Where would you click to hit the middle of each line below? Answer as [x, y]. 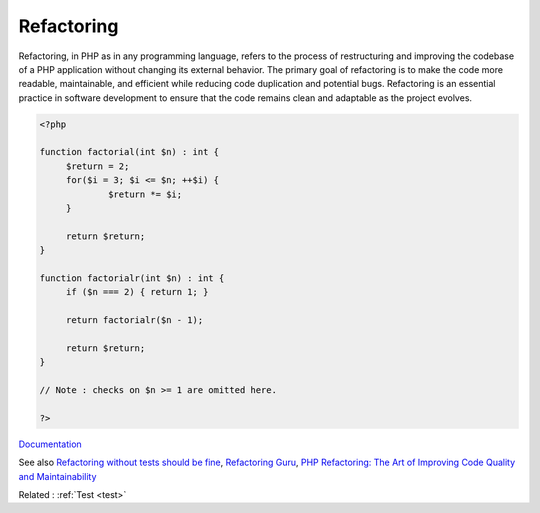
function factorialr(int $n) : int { [132, 278]
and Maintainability [57, 476]
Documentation [50, 444]
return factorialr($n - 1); [134, 320]
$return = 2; [97, 166]
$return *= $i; [145, 194]
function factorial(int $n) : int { [129, 152]
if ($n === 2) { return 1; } [137, 292]
